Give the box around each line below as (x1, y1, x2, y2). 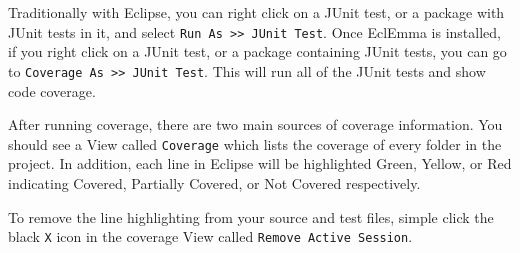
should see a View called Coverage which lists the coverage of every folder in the (8, 133, 502, 154)
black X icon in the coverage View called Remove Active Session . (8, 226, 413, 247)
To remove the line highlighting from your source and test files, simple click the (8, 206, 494, 227)
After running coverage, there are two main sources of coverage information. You (8, 114, 503, 135)
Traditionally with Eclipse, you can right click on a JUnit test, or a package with (8, 2, 505, 22)
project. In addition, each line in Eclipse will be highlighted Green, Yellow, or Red (8, 153, 512, 174)
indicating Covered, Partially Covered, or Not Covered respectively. (8, 172, 421, 193)
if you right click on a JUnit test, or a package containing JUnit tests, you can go (8, 41, 507, 62)
